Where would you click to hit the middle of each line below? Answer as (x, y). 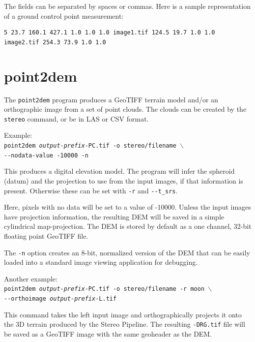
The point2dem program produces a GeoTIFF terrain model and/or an (111, 99)
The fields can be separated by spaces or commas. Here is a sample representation (127, 6)
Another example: (31, 278)
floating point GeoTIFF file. (46, 235)
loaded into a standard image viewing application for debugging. (101, 262)
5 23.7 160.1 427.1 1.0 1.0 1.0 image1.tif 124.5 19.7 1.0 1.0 (110, 33)
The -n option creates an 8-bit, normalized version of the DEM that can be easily (127, 252)
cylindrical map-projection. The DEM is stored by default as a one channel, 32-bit (128, 226)
